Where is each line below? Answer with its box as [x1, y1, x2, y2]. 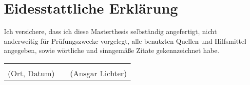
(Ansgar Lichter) [70, 67, 127, 79]
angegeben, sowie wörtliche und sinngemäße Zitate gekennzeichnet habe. [4, 45, 219, 55]
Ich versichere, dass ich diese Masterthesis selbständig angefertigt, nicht [4, 26, 217, 36]
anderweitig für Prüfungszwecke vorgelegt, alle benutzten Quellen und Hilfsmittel [4, 35, 247, 46]
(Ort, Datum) [8, 67, 55, 79]
